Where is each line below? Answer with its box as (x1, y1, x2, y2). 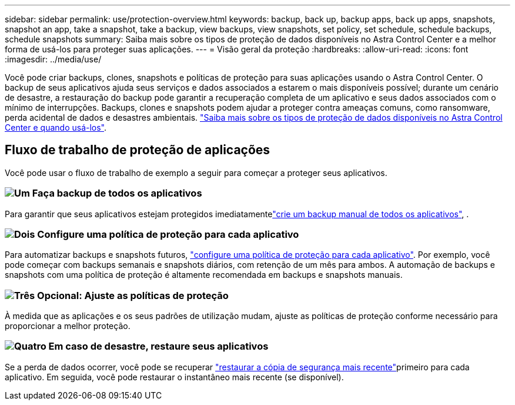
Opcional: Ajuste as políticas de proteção (37, 289, 229, 301)
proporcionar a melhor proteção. (5, 321, 131, 331)
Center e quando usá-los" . (5, 122, 107, 132)
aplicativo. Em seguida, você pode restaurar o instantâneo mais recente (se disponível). (5, 371, 344, 382)
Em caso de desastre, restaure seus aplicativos (48, 340, 269, 353)
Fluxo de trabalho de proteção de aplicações (5, 142, 270, 158)
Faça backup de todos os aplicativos (32, 187, 202, 200)
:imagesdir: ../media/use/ (5, 54, 102, 64)
